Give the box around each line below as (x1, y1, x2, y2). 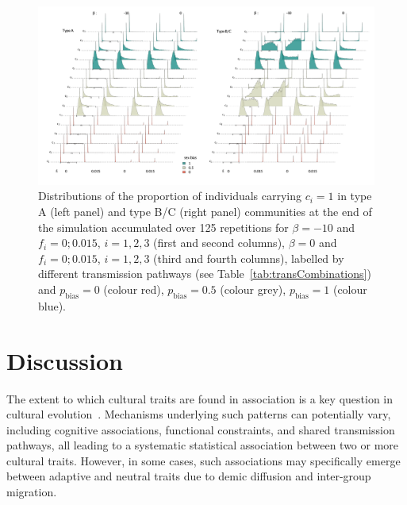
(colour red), (103, 280, 164, 297)
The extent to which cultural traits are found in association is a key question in (6, 390, 394, 407)
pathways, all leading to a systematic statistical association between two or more (6, 437, 399, 453)
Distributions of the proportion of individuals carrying (38, 187, 302, 204)
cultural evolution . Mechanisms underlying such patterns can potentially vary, (6, 406, 391, 422)
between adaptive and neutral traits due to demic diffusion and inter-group (6, 468, 371, 484)
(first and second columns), (153, 234, 285, 251)
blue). (38, 297, 67, 314)
